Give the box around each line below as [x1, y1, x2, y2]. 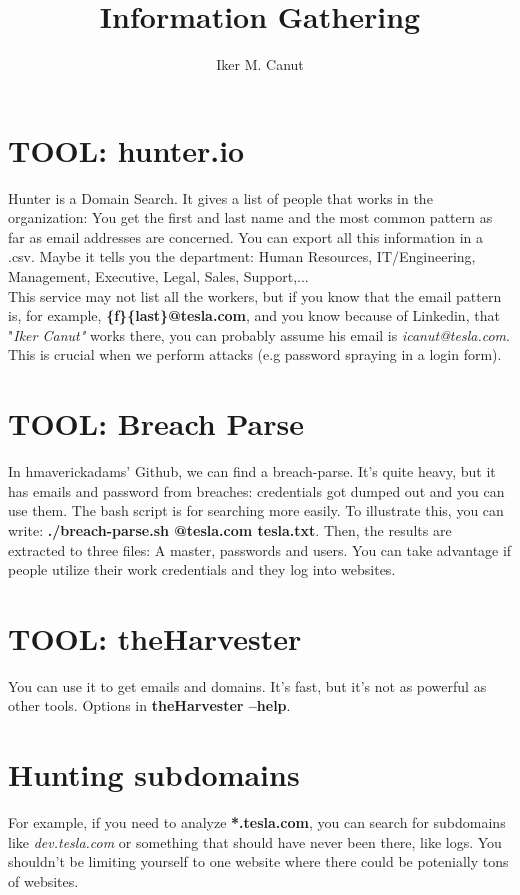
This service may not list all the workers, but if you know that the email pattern [8, 285, 502, 306]
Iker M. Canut [216, 54, 304, 75]
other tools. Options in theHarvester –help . [8, 695, 291, 716]
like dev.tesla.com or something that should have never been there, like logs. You [8, 831, 502, 852]
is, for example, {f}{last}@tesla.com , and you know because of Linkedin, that [8, 305, 500, 326]
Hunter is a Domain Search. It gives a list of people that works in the [8, 187, 433, 208]
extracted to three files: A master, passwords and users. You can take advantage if [8, 539, 512, 560]
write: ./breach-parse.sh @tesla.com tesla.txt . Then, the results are [8, 519, 452, 540]
